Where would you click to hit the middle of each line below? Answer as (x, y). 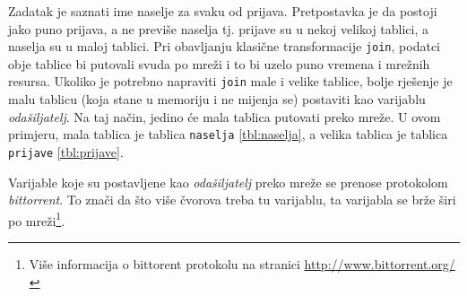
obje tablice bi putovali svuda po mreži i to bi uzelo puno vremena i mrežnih (219, 63)
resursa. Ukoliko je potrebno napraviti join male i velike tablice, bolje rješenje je (230, 81)
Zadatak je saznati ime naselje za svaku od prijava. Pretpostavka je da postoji (223, 11)
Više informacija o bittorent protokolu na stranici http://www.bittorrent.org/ (242, 264)
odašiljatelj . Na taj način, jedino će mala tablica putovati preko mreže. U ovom (225, 116)
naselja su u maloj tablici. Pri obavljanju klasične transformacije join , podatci (224, 46)
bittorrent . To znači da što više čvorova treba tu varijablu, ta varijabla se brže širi (232, 200)
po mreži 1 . (37, 219)
